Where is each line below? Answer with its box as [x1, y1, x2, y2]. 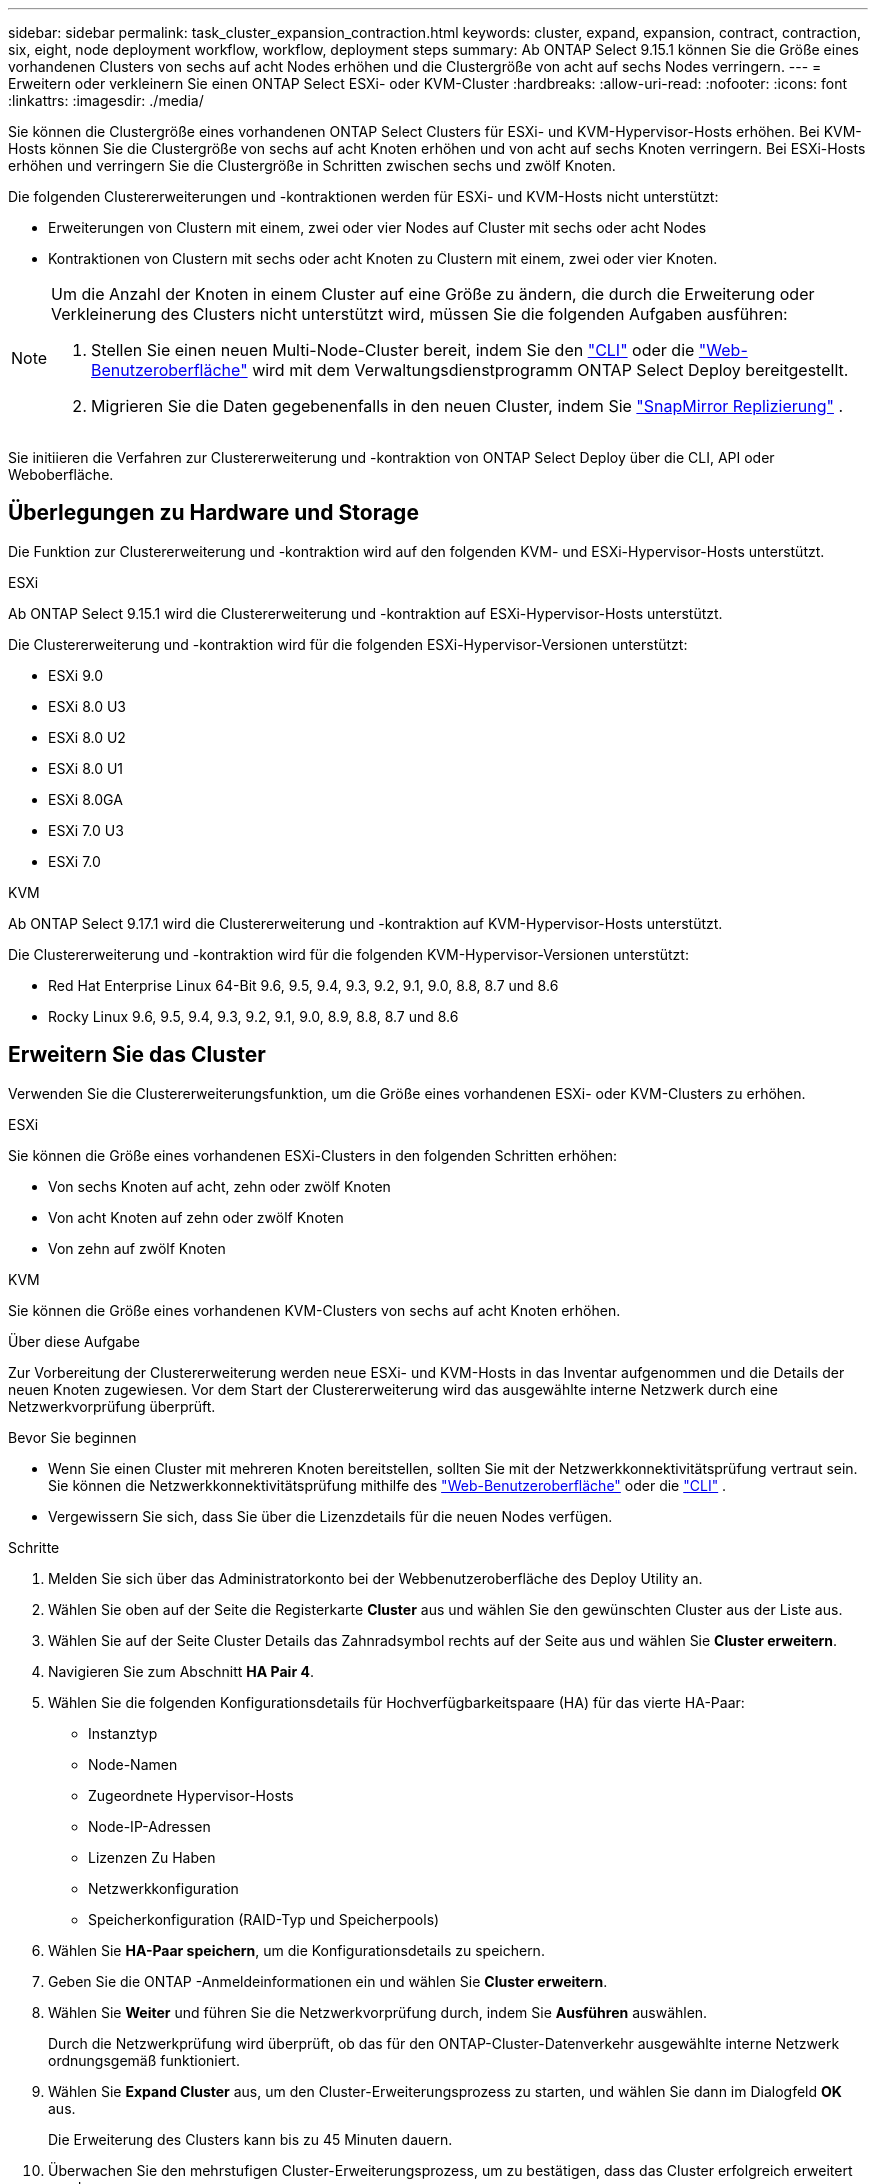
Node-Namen [88, 1755, 178, 1773]
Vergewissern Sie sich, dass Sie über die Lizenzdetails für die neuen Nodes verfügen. [48, 1507, 613, 1525]
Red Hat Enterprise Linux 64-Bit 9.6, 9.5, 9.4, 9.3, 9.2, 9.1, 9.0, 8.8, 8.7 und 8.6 [48, 976, 559, 994]
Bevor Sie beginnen [8, 1428, 137, 1446]
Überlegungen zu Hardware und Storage [8, 500, 419, 526]
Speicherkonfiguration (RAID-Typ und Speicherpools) [88, 1910, 440, 1928]
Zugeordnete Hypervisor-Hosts [88, 1786, 294, 1804]
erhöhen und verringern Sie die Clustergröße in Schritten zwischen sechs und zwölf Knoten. [8, 157, 616, 174]
